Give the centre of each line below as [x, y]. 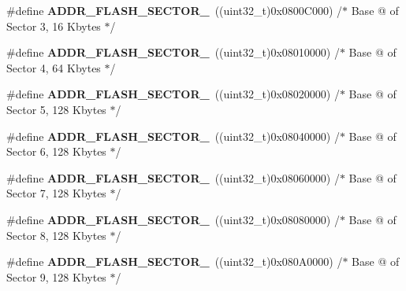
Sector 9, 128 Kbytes [56, 276]
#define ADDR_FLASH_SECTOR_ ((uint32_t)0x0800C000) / [175, 10]
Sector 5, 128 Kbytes [56, 109]
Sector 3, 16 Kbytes [54, 26]
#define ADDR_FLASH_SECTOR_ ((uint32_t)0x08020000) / [173, 94]
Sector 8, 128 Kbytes [56, 235]
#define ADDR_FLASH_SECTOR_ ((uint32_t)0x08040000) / [173, 136]
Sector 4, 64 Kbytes [54, 67]
